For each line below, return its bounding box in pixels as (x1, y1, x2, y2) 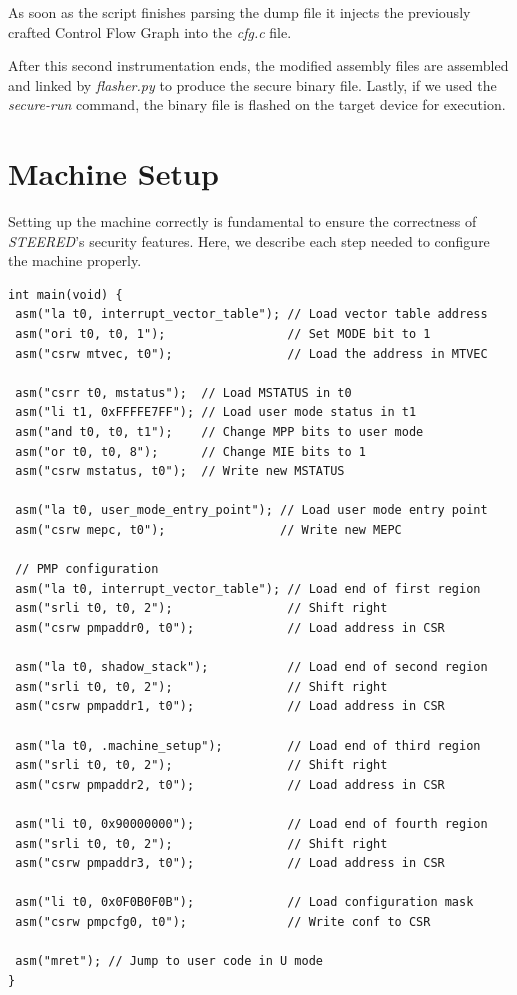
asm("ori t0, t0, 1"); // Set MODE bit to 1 (15, 327, 431, 342)
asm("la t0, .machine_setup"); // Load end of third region (15, 738, 481, 753)
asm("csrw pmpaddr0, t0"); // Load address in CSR (15, 620, 445, 635)
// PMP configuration (15, 562, 159, 577)
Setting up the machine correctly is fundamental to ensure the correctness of (8, 211, 477, 232)
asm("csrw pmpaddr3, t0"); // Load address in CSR (15, 856, 445, 871)
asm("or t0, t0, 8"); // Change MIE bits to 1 (15, 444, 366, 459)
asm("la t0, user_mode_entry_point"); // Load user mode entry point (15, 503, 488, 518)
